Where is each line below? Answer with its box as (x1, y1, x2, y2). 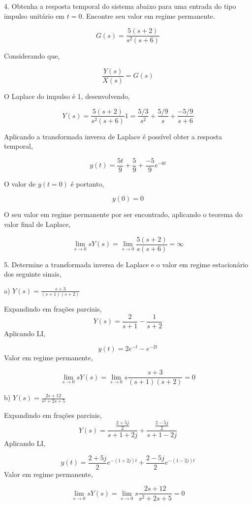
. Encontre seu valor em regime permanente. (82, 10, 215, 21)
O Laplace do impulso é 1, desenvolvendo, (4, 91, 130, 101)
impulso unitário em (4, 10, 65, 21)
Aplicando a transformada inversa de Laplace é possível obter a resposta (4, 131, 222, 141)
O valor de (4, 178, 36, 189)
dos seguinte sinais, (4, 269, 62, 279)
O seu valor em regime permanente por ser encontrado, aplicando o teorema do (4, 209, 243, 220)
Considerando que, (4, 51, 60, 61)
